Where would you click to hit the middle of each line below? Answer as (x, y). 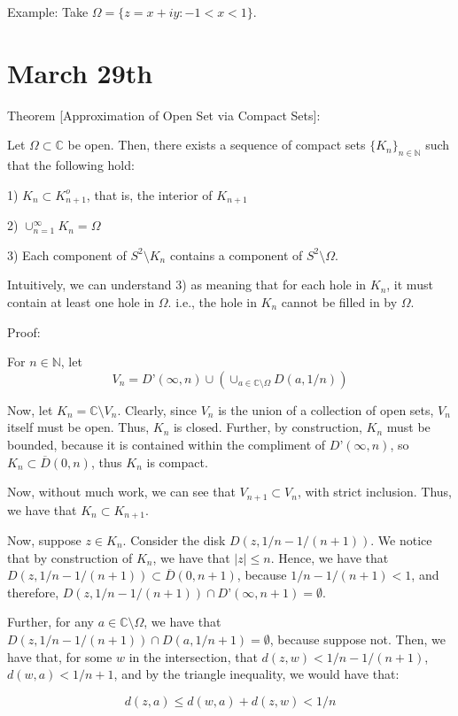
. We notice (401, 540)
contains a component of (236, 254)
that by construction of (70, 557)
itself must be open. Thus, (78, 427)
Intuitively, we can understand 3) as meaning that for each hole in (187, 285)
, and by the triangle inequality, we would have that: (256, 674)
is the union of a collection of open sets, (326, 409)
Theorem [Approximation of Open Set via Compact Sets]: (164, 115)
